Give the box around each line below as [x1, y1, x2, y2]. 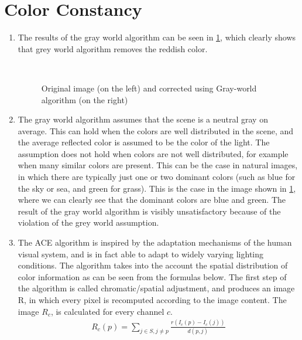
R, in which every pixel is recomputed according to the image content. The [18, 294, 287, 305]
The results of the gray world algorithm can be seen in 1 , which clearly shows [18, 31, 296, 43]
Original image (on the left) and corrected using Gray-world [41, 81, 257, 94]
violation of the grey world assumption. [18, 216, 159, 229]
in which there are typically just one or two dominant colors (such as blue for [18, 171, 296, 183]
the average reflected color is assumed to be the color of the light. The [18, 136, 270, 148]
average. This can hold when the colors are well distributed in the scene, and [18, 124, 294, 137]
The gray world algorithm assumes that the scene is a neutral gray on [18, 113, 268, 125]
